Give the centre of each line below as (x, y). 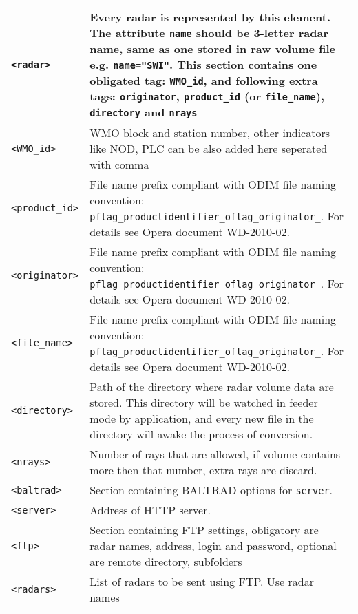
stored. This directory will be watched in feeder (204, 402)
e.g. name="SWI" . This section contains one (203, 64)
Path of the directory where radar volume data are (212, 387)
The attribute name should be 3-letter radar (209, 33)
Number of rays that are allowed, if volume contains (215, 454)
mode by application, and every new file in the (202, 418)
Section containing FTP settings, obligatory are (204, 530)
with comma (119, 164)
